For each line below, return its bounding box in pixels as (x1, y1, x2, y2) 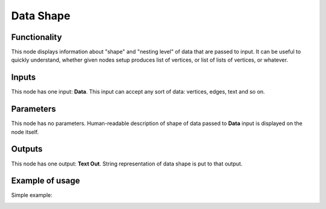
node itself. (11, 128, 39, 135)
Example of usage (11, 176, 80, 186)
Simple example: (11, 191, 53, 199)
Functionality (11, 32, 62, 42)
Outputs (11, 144, 43, 154)
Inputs (11, 72, 36, 83)
